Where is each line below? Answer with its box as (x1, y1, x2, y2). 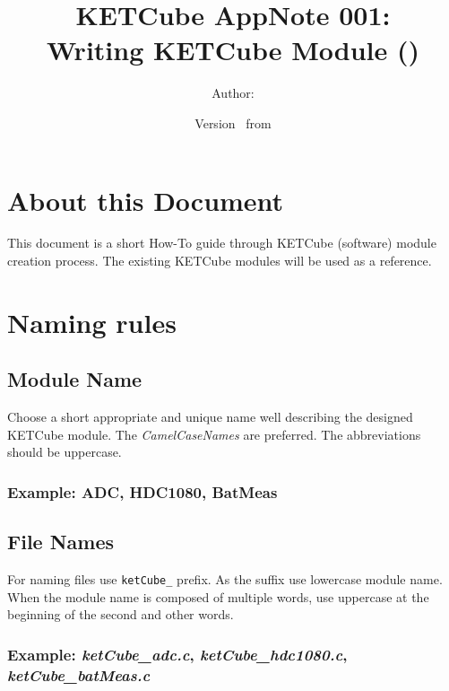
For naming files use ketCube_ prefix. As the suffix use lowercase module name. (7, 570, 443, 589)
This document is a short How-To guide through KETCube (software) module (7, 233, 436, 252)
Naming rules (7, 303, 177, 340)
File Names (7, 528, 115, 555)
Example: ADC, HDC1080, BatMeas (7, 480, 278, 503)
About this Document (7, 181, 284, 218)
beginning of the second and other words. (7, 605, 234, 624)
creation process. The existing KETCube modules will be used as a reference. (7, 251, 432, 270)
